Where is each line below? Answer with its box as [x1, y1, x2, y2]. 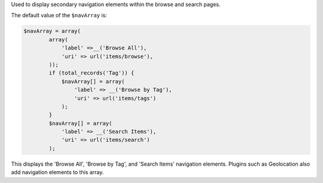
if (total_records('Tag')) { [48, 69, 135, 77]
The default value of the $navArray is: [11, 12, 107, 19]
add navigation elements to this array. [11, 169, 104, 176]
